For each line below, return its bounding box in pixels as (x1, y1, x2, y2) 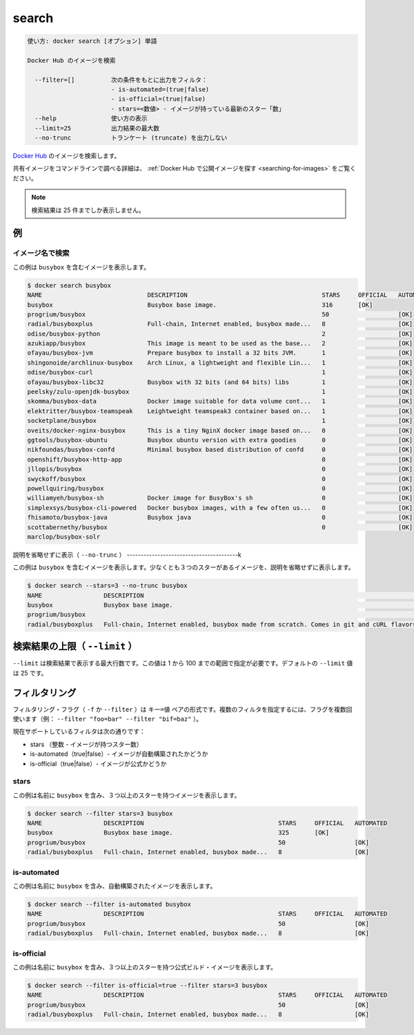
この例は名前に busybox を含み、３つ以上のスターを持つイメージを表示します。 (12, 791, 241, 799)
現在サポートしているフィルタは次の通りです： (12, 728, 146, 736)
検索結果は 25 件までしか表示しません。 (31, 206, 145, 214)
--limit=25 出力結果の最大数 (34, 124, 160, 132)
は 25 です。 (12, 669, 48, 677)
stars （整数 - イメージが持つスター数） (30, 740, 143, 748)
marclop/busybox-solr (27, 533, 101, 540)
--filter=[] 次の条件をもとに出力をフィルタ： (34, 76, 208, 84)
